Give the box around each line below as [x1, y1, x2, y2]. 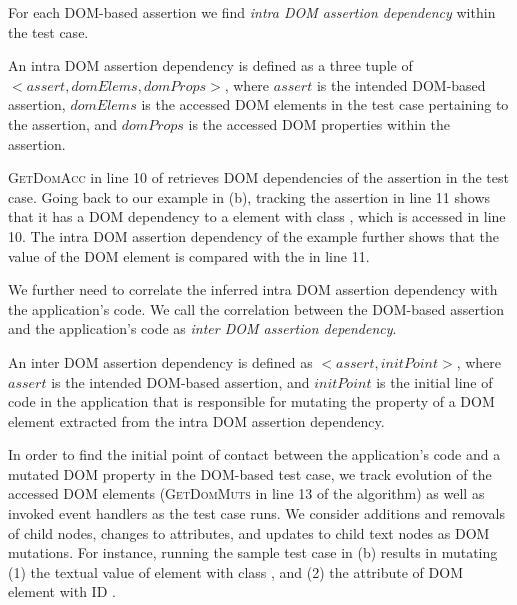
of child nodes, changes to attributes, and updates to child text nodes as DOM [8, 522, 490, 543]
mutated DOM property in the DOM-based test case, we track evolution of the [8, 463, 492, 484]
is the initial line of [376, 371, 493, 392]
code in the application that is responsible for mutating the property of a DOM [8, 391, 495, 412]
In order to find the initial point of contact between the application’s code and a [8, 444, 501, 465]
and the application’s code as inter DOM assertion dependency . [8, 318, 397, 339]
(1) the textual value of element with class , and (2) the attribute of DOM [8, 561, 463, 582]
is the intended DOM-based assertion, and [51, 371, 310, 392]
